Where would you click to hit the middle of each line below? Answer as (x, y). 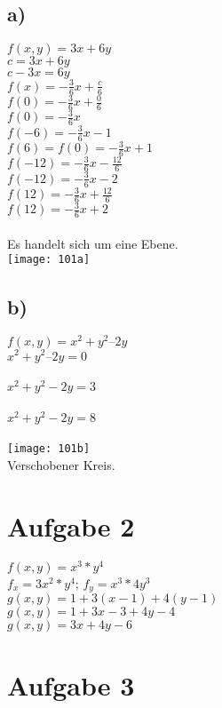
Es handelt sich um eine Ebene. (93, 243)
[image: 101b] (49, 449)
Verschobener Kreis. (61, 465)
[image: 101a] (49, 260)
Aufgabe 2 (71, 525)
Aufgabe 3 (71, 684)
